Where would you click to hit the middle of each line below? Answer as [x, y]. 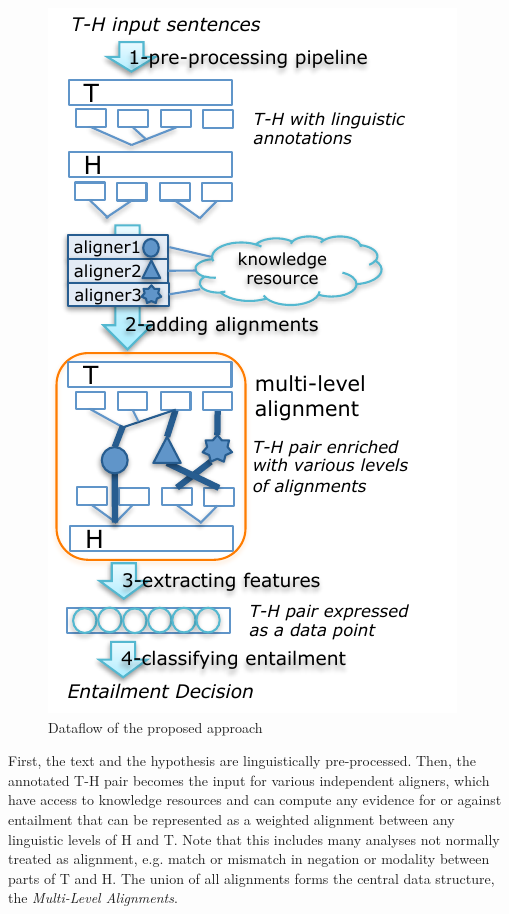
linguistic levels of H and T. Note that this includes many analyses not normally [254, 838]
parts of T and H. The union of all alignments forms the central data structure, [251, 877]
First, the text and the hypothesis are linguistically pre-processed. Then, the [242, 760]
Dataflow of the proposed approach [155, 726]
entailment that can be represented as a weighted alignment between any [231, 818]
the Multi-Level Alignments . [93, 897]
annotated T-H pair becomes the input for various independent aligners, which [249, 779]
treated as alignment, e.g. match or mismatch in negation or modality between [249, 858]
